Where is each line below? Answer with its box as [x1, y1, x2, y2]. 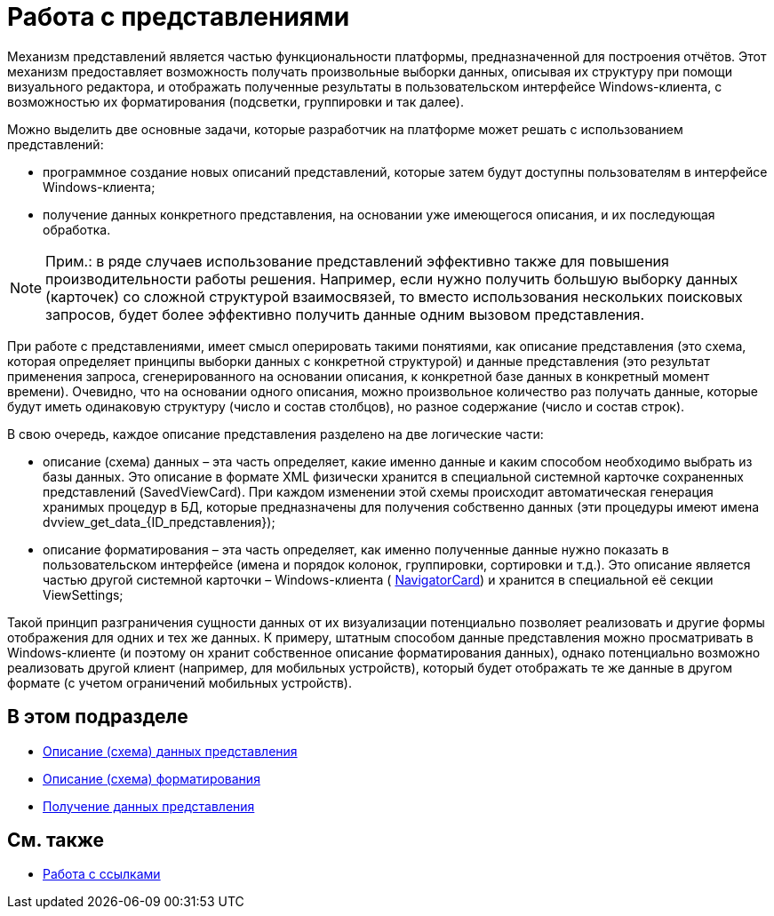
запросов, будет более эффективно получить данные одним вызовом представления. [45, 305, 645, 323]
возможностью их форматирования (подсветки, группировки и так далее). [7, 93, 465, 109]
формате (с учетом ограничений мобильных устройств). [7, 674, 352, 690]
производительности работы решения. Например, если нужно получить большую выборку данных [45, 269, 738, 288]
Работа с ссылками [43, 866, 161, 882]
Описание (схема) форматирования [43, 770, 260, 786]
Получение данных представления [43, 798, 255, 814]
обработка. [43, 221, 111, 237]
